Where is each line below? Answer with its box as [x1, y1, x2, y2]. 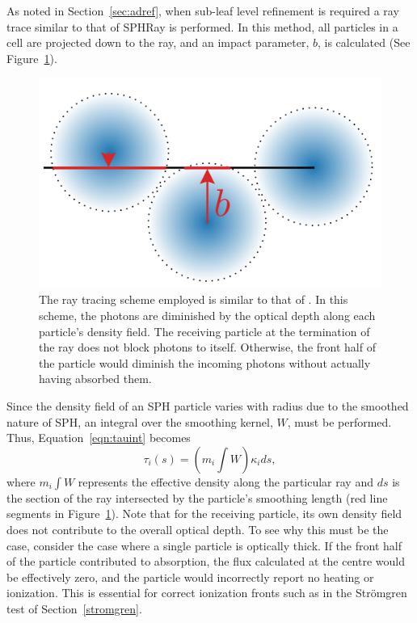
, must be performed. [287, 413, 392, 430]
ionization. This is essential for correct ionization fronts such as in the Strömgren [6, 584, 407, 601]
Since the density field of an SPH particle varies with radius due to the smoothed [6, 397, 409, 414]
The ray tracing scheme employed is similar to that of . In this [39, 291, 348, 308]
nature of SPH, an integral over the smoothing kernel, [6, 413, 273, 430]
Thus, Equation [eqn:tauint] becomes [6, 429, 191, 446]
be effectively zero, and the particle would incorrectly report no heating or [6, 568, 374, 585]
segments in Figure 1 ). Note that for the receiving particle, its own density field [6, 505, 402, 522]
